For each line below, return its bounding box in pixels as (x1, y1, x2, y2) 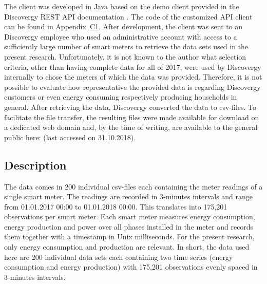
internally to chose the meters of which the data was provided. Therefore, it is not (4, 71, 262, 82)
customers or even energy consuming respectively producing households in (4, 91, 237, 102)
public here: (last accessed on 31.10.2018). (4, 131, 136, 142)
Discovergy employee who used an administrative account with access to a (4, 31, 237, 42)
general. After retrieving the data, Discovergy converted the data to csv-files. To (4, 101, 257, 112)
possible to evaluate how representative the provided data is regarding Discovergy (4, 81, 261, 92)
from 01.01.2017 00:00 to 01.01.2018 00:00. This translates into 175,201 (4, 201, 227, 212)
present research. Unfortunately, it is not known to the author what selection (4, 51, 246, 62)
